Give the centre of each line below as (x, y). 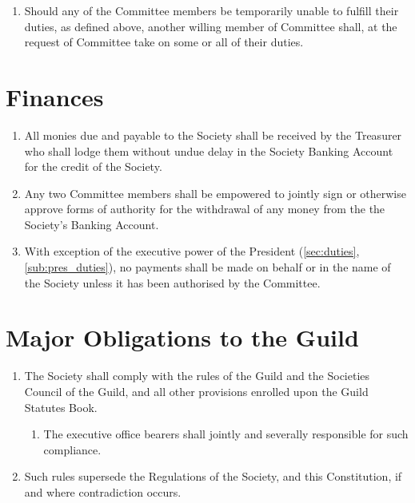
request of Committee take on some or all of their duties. (164, 42)
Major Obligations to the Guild (182, 337)
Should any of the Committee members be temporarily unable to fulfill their (211, 10)
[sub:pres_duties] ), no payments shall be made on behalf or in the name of (207, 267)
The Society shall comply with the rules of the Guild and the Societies (197, 376)
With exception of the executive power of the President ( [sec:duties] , (192, 251)
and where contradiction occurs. (103, 491)
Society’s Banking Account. (92, 224)
